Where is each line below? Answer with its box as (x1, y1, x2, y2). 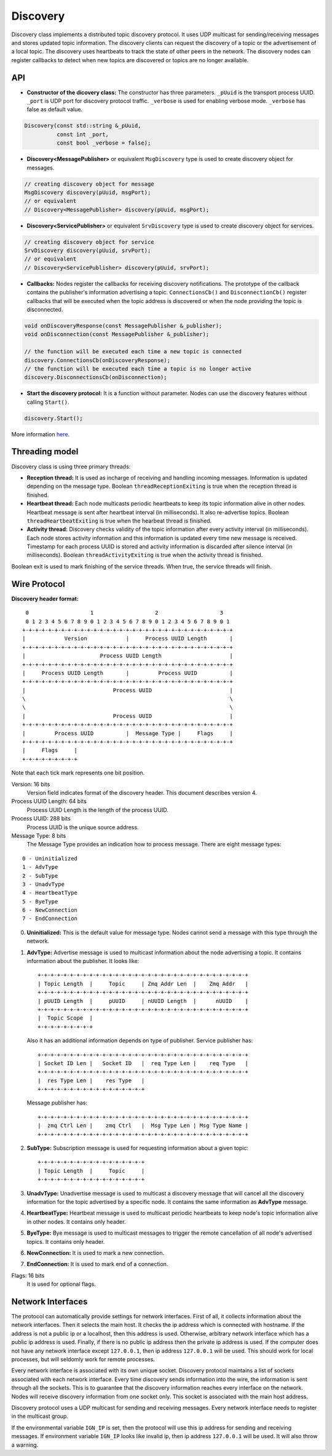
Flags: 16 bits (11, 1272, 45, 1279)
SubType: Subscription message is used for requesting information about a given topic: (26, 1144, 249, 1152)
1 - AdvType (22, 864, 58, 871)
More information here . (11, 430, 70, 438)
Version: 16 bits (11, 781, 50, 788)
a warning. (11, 1441, 39, 1449)
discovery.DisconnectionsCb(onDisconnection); (24, 374, 167, 381)
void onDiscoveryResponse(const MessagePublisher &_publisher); (24, 322, 223, 329)
